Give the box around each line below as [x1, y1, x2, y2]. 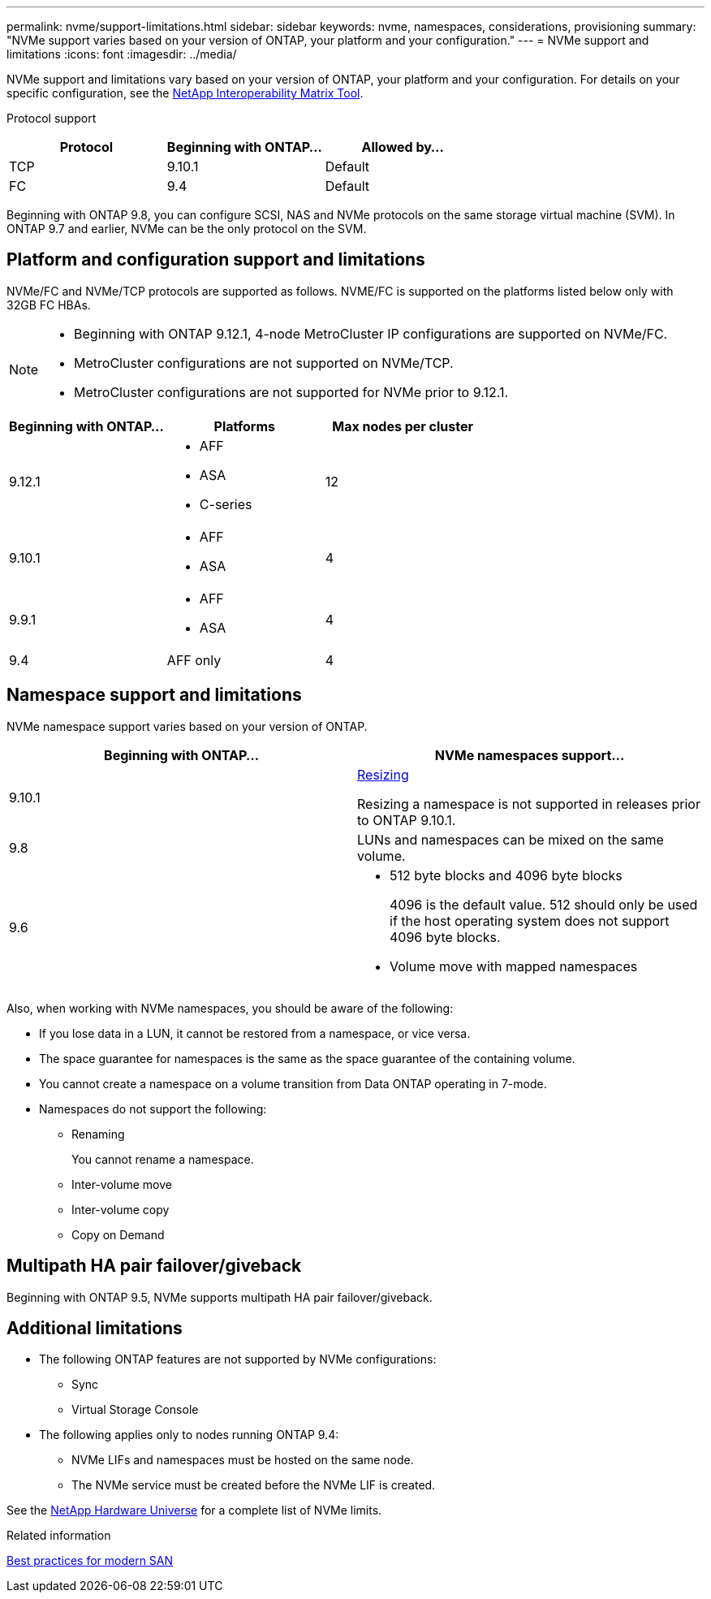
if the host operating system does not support [390, 912, 670, 929]
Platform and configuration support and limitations [6, 249, 425, 270]
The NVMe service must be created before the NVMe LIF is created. [71, 1478, 436, 1493]
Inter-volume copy [71, 1202, 170, 1217]
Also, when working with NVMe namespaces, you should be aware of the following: [6, 1000, 454, 1015]
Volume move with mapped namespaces [390, 957, 638, 975]
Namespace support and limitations [6, 685, 302, 706]
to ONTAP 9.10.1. [357, 811, 456, 828]
